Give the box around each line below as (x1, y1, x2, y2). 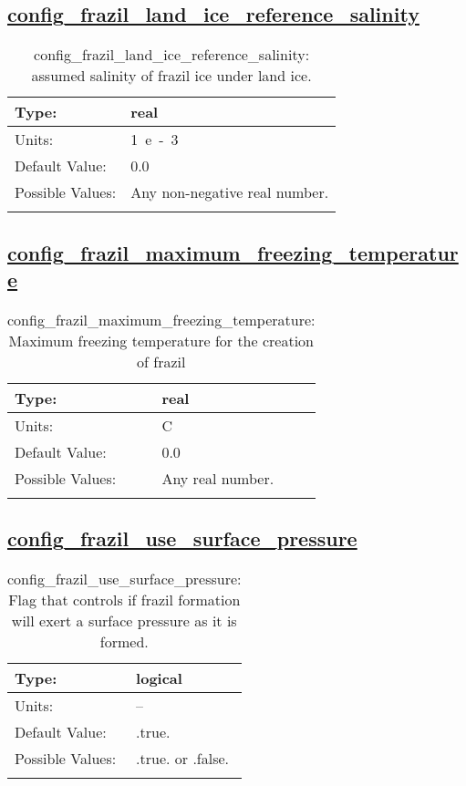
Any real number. (161, 467, 274, 489)
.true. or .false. (136, 748, 230, 769)
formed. (99, 631, 149, 652)
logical (136, 667, 182, 688)
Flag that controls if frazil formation (8, 589, 241, 610)
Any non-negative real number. (130, 181, 329, 203)
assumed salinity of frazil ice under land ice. (31, 65, 312, 87)
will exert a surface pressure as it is (11, 610, 237, 631)
